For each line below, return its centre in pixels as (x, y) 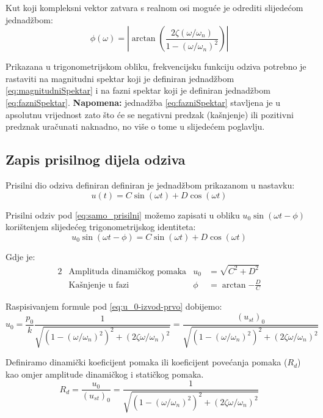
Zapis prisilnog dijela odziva (96, 159)
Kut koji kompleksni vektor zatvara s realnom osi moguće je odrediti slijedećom (154, 7)
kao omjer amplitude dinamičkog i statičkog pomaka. (105, 374)
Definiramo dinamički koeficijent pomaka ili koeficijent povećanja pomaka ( (147, 362)
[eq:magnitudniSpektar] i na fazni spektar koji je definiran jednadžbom (138, 90)
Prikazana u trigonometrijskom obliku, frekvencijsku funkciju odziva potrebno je (156, 66)
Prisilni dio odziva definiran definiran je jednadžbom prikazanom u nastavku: (150, 185)
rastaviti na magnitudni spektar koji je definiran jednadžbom (120, 78)
